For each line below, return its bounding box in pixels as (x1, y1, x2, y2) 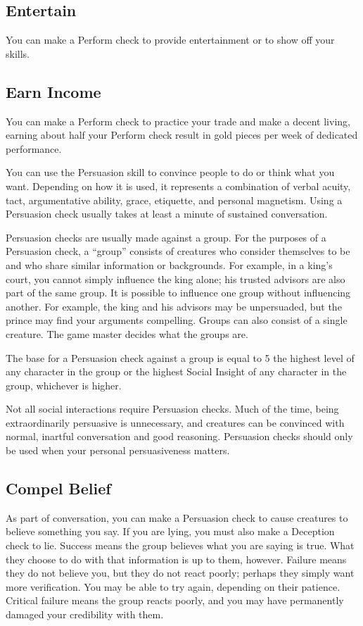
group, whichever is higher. (6, 377, 122, 392)
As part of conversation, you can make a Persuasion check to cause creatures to (6, 510, 348, 525)
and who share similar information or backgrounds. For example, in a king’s (6, 257, 333, 272)
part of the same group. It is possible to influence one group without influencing (6, 285, 351, 300)
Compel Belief (6, 477, 111, 499)
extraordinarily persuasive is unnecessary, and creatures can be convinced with (6, 415, 345, 430)
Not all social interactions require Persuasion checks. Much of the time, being (6, 401, 339, 416)
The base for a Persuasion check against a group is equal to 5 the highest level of (6, 350, 355, 365)
